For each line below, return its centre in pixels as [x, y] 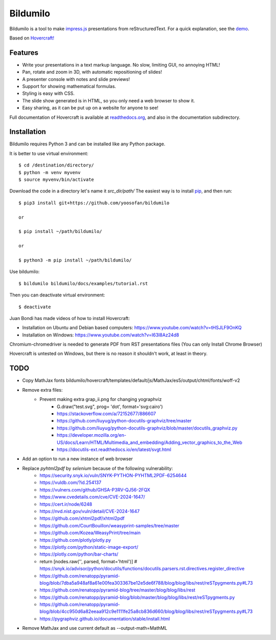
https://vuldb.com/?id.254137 [71, 483]
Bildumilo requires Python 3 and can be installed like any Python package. [87, 144]
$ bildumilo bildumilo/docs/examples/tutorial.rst [83, 283]
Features [24, 52]
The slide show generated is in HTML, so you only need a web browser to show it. [109, 100]
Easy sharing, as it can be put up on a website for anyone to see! [90, 108]
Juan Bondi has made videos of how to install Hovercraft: [70, 318]
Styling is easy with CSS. [49, 93]
